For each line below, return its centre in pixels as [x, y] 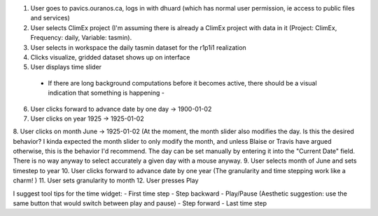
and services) [50, 18]
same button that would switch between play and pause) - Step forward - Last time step [140, 203]
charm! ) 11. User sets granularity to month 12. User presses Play [106, 181]
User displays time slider [66, 67]
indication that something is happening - [106, 93]
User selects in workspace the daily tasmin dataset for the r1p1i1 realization [138, 47]
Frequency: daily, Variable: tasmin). [81, 38]
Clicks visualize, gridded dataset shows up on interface [110, 57]
